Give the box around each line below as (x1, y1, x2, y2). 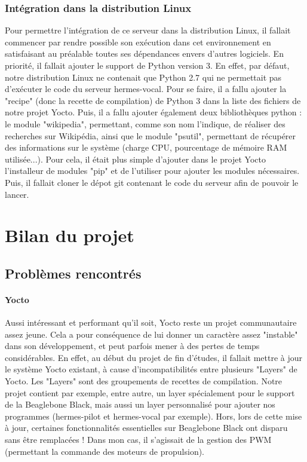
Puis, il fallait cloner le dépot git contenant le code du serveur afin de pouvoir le (5, 176, 299, 188)
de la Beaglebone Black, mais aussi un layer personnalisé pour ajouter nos (5, 398, 275, 411)
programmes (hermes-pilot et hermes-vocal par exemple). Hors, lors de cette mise (5, 409, 302, 422)
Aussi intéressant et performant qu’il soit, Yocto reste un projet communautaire (5, 316, 297, 329)
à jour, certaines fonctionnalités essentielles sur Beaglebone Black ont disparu (5, 421, 288, 434)
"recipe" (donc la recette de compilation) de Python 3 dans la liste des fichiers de (5, 94, 301, 106)
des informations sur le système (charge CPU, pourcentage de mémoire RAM (5, 141, 287, 154)
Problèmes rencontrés (5, 264, 142, 282)
